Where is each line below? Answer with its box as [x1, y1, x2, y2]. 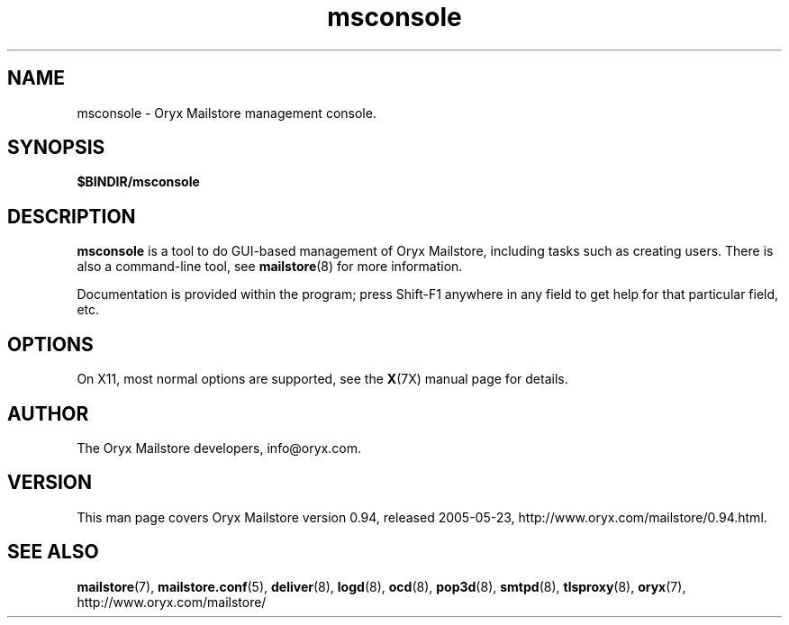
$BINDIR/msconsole [77, 174, 200, 190]
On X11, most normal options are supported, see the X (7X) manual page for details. [77, 371, 568, 387]
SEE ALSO [7, 540, 99, 564]
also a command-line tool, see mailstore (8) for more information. [77, 258, 463, 275]
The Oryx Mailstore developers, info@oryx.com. [77, 439, 361, 456]
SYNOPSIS [7, 136, 105, 159]
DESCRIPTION [7, 204, 136, 228]
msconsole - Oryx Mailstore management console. [77, 104, 376, 121]
